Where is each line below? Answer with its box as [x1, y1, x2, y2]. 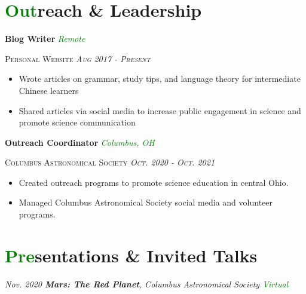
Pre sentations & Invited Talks [5, 243, 258, 267]
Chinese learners [19, 84, 79, 96]
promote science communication [19, 116, 136, 128]
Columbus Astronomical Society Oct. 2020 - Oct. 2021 [5, 156, 215, 169]
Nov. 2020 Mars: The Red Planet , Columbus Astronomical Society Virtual [5, 277, 289, 290]
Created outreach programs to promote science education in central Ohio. [19, 176, 289, 188]
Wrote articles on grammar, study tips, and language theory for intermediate [19, 72, 301, 85]
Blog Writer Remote [5, 32, 85, 45]
